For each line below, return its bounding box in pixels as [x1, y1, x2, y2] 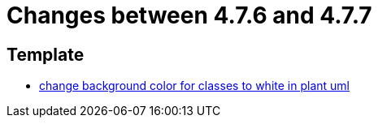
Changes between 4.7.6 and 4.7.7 [7, 2, 372, 29]
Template [7, 44, 85, 65]
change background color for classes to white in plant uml [39, 79, 350, 93]
